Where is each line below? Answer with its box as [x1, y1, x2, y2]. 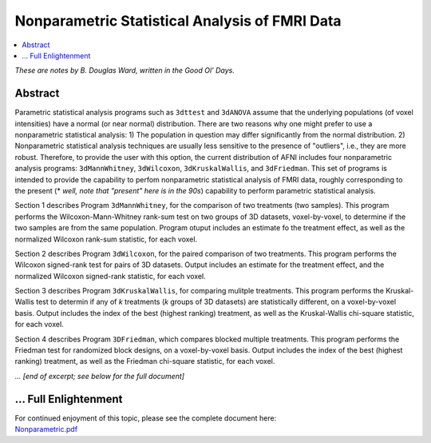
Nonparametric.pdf [14, 425, 78, 434]
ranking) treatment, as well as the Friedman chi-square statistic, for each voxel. [14, 357, 275, 366]
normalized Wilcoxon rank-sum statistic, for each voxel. [14, 234, 198, 244]
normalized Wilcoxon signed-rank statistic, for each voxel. [14, 271, 207, 281]
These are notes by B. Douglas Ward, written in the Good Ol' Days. [14, 66, 235, 75]
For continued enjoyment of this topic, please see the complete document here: [14, 413, 277, 423]
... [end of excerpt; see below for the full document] [14, 371, 185, 381]
